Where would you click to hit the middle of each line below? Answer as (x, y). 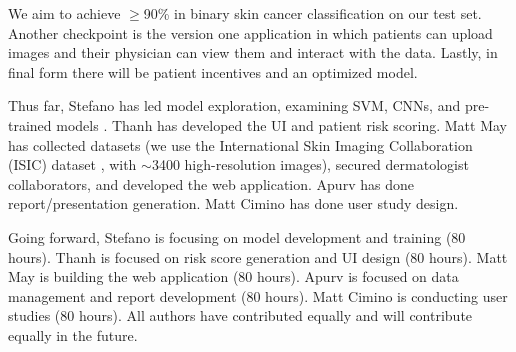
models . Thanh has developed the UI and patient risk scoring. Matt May (282, 124)
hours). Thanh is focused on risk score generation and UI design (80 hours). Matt (258, 256)
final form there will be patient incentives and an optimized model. (213, 71)
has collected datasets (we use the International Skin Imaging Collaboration (240, 144)
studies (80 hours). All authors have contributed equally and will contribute (240, 315)
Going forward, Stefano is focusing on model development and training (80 (237, 236)
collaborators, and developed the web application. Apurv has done (211, 183)
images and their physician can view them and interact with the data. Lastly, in (253, 52)
